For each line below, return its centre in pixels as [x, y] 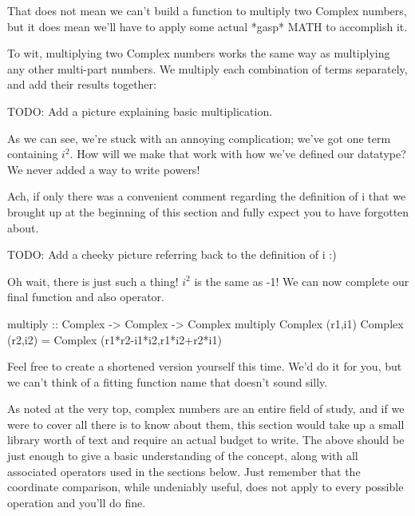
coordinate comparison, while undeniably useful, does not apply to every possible [206, 487]
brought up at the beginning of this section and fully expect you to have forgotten [208, 211]
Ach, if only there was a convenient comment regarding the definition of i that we [207, 196]
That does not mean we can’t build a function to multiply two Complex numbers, [207, 10]
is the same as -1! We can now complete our [302, 281]
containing [33, 154]
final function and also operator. [86, 297]
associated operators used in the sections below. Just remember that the [184, 471]
